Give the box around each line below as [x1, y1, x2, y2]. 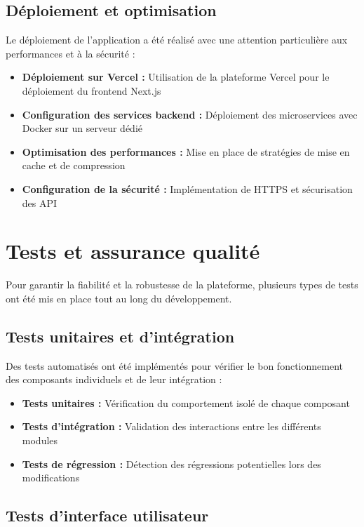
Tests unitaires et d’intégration [6, 325, 235, 347]
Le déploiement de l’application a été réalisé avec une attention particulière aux [6, 32, 348, 47]
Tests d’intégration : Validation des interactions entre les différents [22, 419, 321, 434]
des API [22, 195, 58, 210]
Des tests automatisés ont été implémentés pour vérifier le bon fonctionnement [6, 358, 343, 373]
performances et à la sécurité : [6, 46, 135, 60]
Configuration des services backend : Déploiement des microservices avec [22, 107, 358, 121]
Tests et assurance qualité [6, 236, 260, 265]
